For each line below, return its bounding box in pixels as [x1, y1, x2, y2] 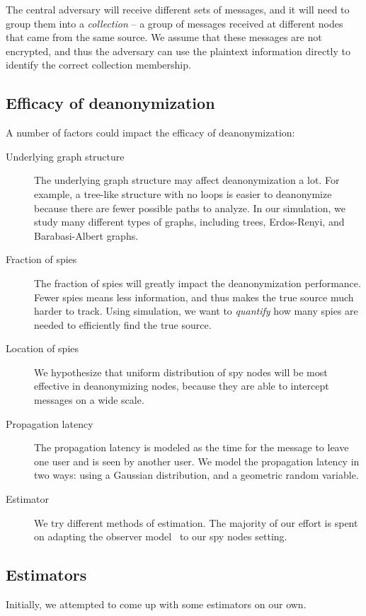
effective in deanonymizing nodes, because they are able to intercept [34, 378, 329, 393]
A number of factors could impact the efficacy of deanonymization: [6, 125, 295, 140]
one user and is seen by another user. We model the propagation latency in [34, 453, 360, 468]
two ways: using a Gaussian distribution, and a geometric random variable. [34, 467, 359, 482]
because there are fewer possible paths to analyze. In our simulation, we [34, 200, 345, 215]
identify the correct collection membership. [6, 57, 191, 72]
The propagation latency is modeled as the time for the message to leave [34, 440, 349, 455]
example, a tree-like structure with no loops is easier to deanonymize [34, 186, 332, 201]
